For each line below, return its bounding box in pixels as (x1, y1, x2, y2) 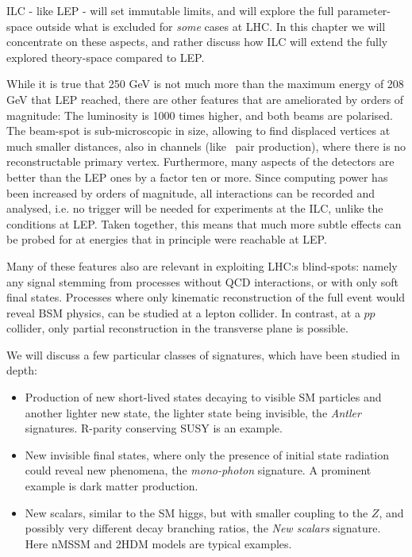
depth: (6, 362, 37, 378)
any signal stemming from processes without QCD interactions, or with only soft (6, 273, 399, 290)
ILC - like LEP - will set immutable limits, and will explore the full (6, 2, 334, 18)
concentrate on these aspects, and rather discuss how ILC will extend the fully (6, 33, 388, 50)
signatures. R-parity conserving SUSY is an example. (25, 420, 283, 436)
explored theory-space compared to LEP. (6, 48, 205, 65)
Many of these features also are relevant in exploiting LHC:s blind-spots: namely (6, 257, 398, 274)
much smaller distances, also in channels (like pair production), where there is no (6, 137, 406, 154)
